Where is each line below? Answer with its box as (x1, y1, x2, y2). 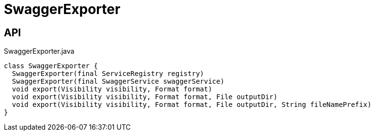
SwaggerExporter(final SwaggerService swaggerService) (12, 77, 225, 86)
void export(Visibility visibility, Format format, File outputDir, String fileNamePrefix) (12, 101, 372, 109)
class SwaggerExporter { (4, 62, 98, 70)
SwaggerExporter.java (4, 47, 75, 56)
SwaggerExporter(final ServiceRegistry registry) (12, 70, 204, 78)
